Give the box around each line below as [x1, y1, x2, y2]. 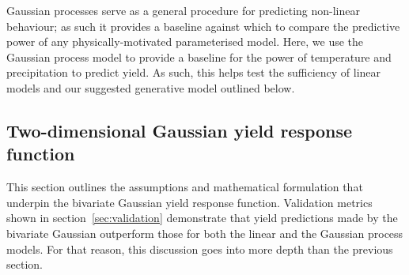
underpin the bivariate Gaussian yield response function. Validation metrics [6, 194, 373, 210]
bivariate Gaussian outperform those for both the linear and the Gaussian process [6, 224, 403, 241]
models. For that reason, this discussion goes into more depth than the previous [6, 240, 393, 257]
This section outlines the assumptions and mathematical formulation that [6, 179, 363, 195]
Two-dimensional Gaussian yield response [6, 118, 353, 142]
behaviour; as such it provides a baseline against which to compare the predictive [6, 17, 400, 34]
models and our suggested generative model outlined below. [6, 79, 295, 96]
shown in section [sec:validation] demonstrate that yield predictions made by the [6, 209, 398, 226]
